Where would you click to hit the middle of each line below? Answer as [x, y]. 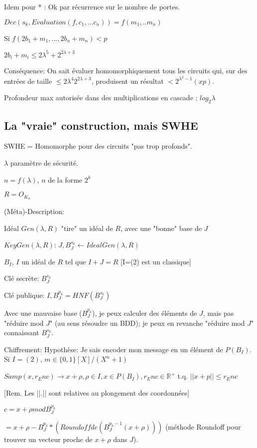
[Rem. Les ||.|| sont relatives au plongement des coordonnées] [97, 392]
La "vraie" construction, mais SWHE [101, 125]
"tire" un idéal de [87, 228]
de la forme [65, 179]
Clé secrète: [22, 278]
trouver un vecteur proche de [48, 439]
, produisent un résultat [128, 81]
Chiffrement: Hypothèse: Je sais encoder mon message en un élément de [114, 349]
